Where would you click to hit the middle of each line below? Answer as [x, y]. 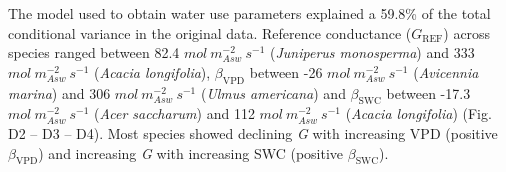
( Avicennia [446, 71]
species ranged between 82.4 [94, 52]
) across [467, 32]
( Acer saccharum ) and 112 [174, 113]
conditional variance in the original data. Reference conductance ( [210, 32]
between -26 [286, 71]
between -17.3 [428, 92]
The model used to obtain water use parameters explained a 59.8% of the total [249, 13]
